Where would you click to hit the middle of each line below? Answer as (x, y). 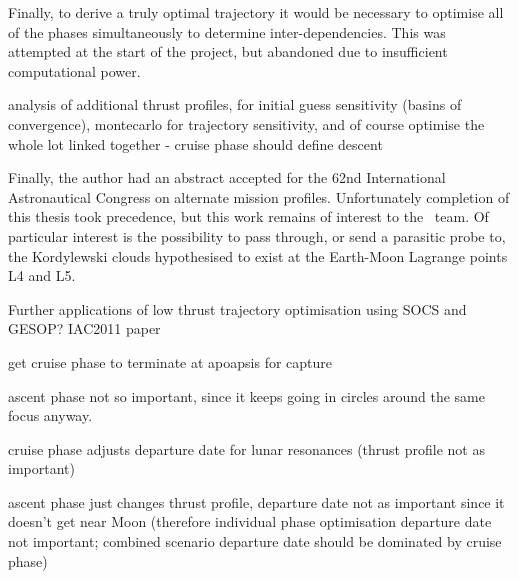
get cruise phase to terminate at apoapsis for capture (170, 361)
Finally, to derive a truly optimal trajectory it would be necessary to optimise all (256, 12)
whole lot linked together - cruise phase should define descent (195, 143)
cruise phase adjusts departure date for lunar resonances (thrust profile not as (246, 448)
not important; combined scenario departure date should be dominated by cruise (255, 541)
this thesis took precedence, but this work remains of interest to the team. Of (248, 216)
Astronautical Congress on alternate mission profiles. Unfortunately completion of (259, 196)
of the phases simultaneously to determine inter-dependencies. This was (227, 31)
